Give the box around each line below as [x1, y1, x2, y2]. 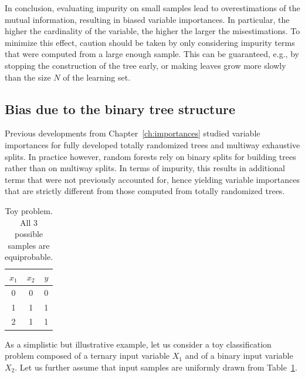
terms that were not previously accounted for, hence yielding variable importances [5, 173, 300, 185]
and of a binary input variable [185, 349, 293, 362]
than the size [5, 71, 51, 83]
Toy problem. [5, 204, 53, 216]
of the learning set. [63, 71, 131, 83]
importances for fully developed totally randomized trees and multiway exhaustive [5, 138, 300, 151]
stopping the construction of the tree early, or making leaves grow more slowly [5, 59, 286, 71]
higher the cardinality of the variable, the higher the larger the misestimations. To [5, 25, 300, 37]
